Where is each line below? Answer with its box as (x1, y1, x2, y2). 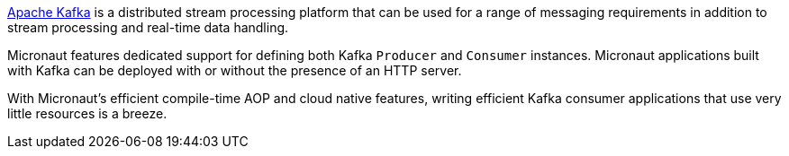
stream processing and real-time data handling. (7, 20, 289, 35)
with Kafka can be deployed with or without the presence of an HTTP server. (7, 63, 462, 78)
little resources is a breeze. (7, 106, 168, 121)
